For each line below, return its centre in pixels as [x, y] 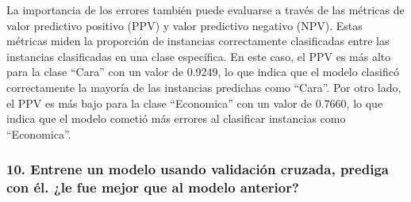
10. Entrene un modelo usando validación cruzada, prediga [198, 169]
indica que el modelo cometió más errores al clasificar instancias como [176, 118]
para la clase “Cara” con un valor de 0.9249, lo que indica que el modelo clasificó [203, 72]
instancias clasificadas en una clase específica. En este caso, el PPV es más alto [199, 56]
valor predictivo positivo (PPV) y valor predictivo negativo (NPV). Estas [184, 25]
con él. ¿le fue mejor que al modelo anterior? [153, 187]
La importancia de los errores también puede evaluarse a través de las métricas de [205, 10]
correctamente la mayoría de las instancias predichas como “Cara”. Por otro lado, [204, 87]
